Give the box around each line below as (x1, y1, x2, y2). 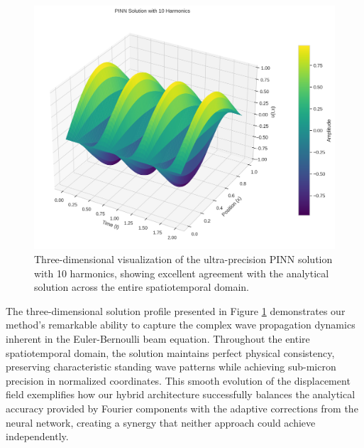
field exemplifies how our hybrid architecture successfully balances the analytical (6, 387, 355, 402)
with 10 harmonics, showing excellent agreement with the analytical (34, 265, 329, 280)
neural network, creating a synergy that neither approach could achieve (6, 415, 316, 430)
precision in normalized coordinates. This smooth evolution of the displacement (6, 373, 351, 388)
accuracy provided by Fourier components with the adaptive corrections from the (6, 400, 358, 415)
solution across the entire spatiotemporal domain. (34, 279, 249, 294)
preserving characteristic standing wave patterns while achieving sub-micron (6, 359, 336, 374)
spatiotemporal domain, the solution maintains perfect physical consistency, (6, 345, 335, 360)
